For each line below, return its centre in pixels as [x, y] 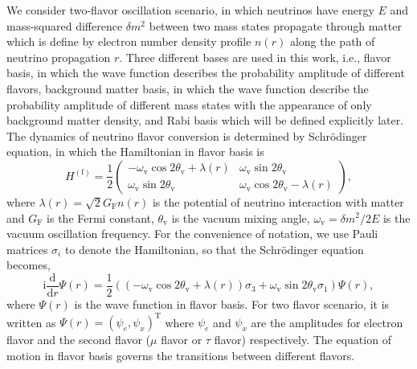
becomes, [29, 265]
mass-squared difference [65, 25]
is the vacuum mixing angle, [241, 217]
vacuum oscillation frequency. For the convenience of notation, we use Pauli [192, 234]
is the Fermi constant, [100, 217]
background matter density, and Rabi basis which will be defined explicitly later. [205, 120]
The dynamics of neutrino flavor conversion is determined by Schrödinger [187, 135]
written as [31, 322]
